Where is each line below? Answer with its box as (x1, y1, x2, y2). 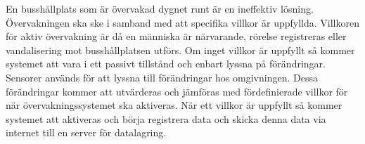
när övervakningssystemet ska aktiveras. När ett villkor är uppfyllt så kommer (6, 98, 342, 112)
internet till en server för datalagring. (6, 125, 167, 140)
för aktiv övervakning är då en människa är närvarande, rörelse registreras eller (6, 29, 347, 44)
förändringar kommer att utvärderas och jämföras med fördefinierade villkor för (6, 84, 348, 98)
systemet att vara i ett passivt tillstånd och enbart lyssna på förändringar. (6, 56, 326, 71)
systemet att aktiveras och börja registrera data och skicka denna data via (6, 111, 326, 126)
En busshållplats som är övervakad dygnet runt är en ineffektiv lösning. (6, 1, 314, 15)
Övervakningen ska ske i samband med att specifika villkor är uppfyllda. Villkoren (6, 15, 359, 30)
